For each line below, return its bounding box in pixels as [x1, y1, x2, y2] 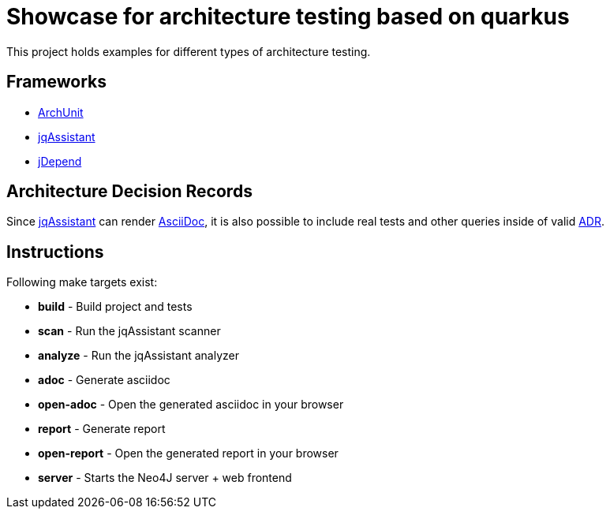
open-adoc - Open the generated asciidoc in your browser [38, 397, 344, 412]
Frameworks [6, 72, 107, 92]
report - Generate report [38, 422, 166, 436]
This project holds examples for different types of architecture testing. [6, 44, 371, 58]
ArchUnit [38, 105, 84, 119]
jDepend [38, 154, 82, 168]
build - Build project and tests [38, 300, 193, 314]
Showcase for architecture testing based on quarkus [6, 3, 570, 30]
